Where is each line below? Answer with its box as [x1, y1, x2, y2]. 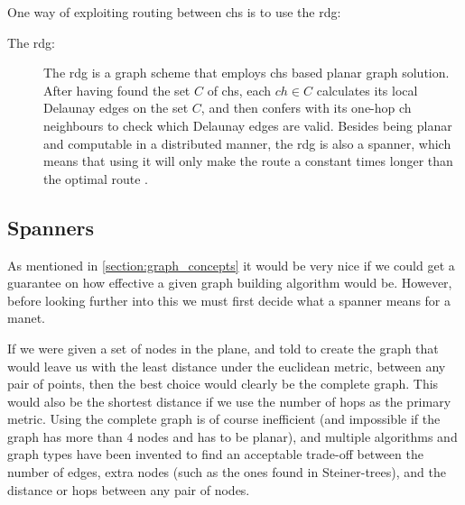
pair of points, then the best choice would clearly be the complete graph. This [7, 374, 439, 393]
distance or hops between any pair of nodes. [7, 480, 250, 499]
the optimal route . [43, 169, 148, 188]
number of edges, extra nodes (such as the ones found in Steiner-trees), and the [7, 463, 446, 482]
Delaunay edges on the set [43, 98, 189, 117]
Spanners [7, 213, 94, 241]
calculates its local [316, 80, 418, 99]
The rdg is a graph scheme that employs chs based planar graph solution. [43, 63, 450, 82]
